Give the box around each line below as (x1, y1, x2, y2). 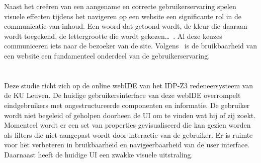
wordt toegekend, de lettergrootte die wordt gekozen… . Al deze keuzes (4, 30, 222, 41)
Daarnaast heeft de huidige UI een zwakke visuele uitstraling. (4, 149, 193, 159)
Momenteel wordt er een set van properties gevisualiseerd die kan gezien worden (4, 120, 251, 130)
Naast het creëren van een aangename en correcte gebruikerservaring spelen (4, 1, 236, 11)
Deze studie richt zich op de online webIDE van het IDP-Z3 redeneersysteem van (4, 80, 253, 90)
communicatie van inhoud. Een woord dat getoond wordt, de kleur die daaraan (4, 21, 247, 31)
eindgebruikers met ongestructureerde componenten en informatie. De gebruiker (4, 99, 250, 110)
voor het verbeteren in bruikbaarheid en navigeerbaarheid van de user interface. (4, 139, 250, 150)
